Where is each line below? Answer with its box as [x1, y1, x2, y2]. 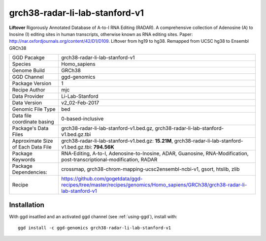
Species [12, 60, 31, 67]
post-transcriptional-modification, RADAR [61, 156, 158, 163]
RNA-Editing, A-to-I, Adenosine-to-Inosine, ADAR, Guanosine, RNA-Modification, [61, 150, 249, 157]
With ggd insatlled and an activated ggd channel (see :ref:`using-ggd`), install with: [9, 213, 177, 219]
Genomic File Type [12, 106, 56, 113]
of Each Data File [12, 144, 52, 151]
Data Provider [12, 93, 44, 100]
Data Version [12, 99, 42, 106]
